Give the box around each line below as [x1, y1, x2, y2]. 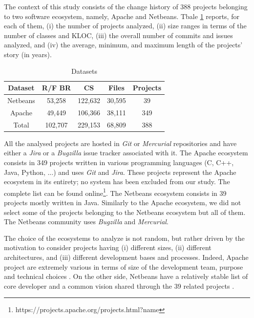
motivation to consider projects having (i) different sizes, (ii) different [4, 242, 212, 253]
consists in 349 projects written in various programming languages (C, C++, [4, 157, 234, 167]
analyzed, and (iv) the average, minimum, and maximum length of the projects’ [4, 40, 243, 50]
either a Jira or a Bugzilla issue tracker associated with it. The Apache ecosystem [4, 148, 248, 158]
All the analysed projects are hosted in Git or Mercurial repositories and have [4, 138, 237, 148]
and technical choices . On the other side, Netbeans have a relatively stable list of [4, 271, 248, 281]
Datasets [71, 65, 97, 76]
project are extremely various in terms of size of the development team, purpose [4, 261, 243, 272]
